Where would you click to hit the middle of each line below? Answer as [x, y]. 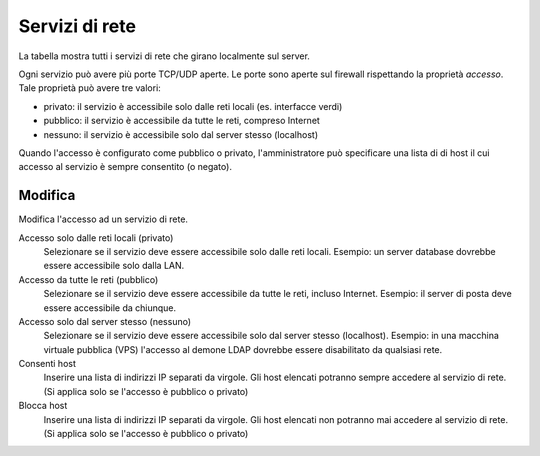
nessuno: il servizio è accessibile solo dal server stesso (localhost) [181, 134]
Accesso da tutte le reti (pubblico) [88, 279]
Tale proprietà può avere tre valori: [90, 88]
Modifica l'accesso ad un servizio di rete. [103, 219]
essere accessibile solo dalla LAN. [114, 266]
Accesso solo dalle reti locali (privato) [96, 237]
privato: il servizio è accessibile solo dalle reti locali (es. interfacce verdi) [193, 106]
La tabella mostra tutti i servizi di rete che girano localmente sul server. [164, 56]
